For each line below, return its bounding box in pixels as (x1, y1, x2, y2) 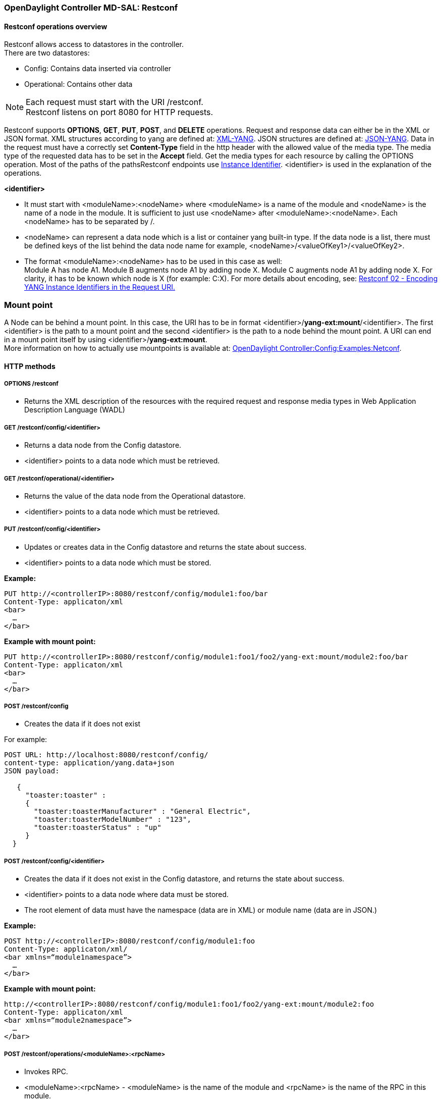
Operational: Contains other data (24, 80, 133, 89)
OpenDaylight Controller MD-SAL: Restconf (4, 3, 178, 13)
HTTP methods (4, 361, 56, 371)
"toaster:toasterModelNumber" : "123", (34, 815, 191, 824)
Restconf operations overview (4, 22, 107, 31)
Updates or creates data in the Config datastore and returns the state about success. (24, 542, 307, 551)
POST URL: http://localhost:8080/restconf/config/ (4, 751, 208, 759)
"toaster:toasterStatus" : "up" (34, 823, 161, 832)
